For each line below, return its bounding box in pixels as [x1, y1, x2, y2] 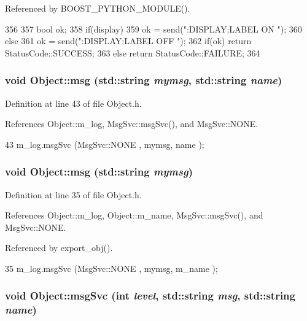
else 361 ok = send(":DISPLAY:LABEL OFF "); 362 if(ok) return [5, 34, 252, 47]
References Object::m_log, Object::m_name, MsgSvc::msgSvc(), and [5, 209, 263, 222]
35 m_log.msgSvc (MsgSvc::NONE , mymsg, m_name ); [5, 261, 218, 274]
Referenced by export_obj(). [5, 241, 113, 254]
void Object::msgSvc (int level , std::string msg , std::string [5, 288, 295, 303]
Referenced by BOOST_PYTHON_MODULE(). [5, 2, 190, 14]
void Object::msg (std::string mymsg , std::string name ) [5, 72, 282, 88]
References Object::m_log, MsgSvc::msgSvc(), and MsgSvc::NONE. [5, 117, 258, 130]
